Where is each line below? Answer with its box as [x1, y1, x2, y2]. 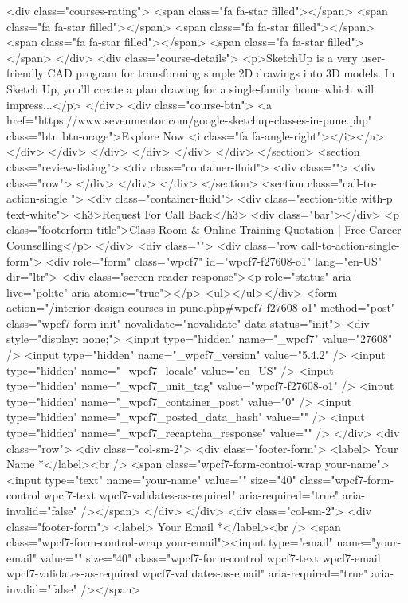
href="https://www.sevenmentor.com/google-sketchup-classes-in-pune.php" [6, 112, 373, 128]
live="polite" [6, 283, 68, 300]
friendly [6, 65, 44, 81]
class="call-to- [307, 174, 377, 191]
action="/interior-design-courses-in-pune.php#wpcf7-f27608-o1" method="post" [6, 299, 396, 316]
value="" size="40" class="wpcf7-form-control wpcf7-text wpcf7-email [40, 549, 381, 566]
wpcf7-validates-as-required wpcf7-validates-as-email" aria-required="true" [6, 565, 368, 581]
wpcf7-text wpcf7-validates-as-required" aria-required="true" [44, 487, 339, 503]
